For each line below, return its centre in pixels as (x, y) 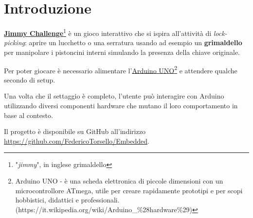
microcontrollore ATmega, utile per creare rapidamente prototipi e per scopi (129, 190)
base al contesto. (28, 115)
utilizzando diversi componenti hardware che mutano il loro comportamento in (121, 105)
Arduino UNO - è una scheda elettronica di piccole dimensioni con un (119, 180)
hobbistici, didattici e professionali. (67, 200)
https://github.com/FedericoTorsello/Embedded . (77, 141)
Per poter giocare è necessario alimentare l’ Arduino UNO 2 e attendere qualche (121, 69)
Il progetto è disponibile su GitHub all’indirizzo (75, 131)
